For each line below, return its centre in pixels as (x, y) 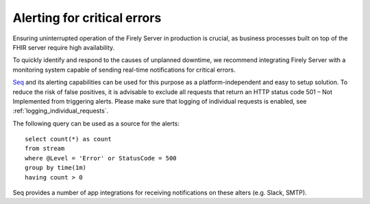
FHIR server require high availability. (64, 47)
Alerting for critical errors (87, 18)
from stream (45, 149)
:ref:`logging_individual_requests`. (61, 111)
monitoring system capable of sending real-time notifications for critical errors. (124, 70)
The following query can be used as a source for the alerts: (96, 123)
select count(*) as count (69, 139)
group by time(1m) (56, 168)
